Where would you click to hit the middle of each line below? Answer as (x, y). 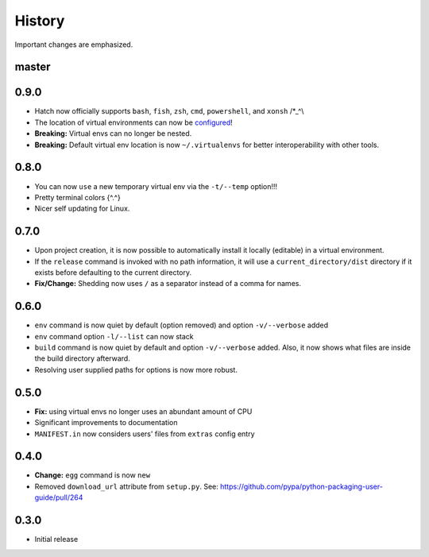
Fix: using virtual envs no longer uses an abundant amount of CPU (143, 411)
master (33, 67)
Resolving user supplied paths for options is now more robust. (136, 369)
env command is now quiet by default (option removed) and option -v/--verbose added (182, 325)
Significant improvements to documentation (106, 423)
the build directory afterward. (82, 358)
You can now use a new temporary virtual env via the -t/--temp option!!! (156, 186)
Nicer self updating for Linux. (82, 209)
